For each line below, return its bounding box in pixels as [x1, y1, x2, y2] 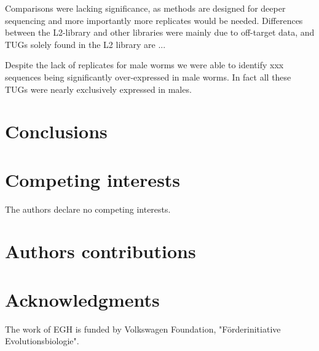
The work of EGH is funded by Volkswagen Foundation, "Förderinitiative [5, 322, 281, 335]
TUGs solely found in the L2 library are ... [5, 37, 166, 50]
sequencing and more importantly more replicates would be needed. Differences [5, 14, 303, 26]
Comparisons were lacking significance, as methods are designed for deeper [5, 2, 286, 14]
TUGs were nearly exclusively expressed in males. [5, 82, 192, 95]
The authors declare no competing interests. [5, 202, 171, 215]
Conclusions [5, 119, 108, 144]
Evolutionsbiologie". [5, 334, 79, 347]
